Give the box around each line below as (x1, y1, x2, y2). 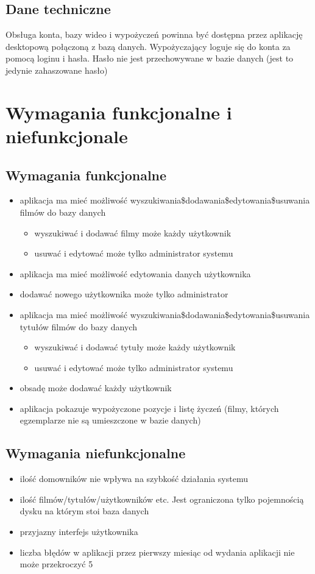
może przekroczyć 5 (19, 558, 93, 570)
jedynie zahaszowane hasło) (5, 63, 108, 76)
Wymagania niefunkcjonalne (5, 444, 186, 462)
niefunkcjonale (5, 123, 128, 148)
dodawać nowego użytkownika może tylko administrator (19, 288, 228, 300)
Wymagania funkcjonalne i (5, 99, 232, 124)
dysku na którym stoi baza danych (19, 505, 149, 517)
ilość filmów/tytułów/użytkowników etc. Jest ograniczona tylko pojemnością (19, 492, 304, 505)
